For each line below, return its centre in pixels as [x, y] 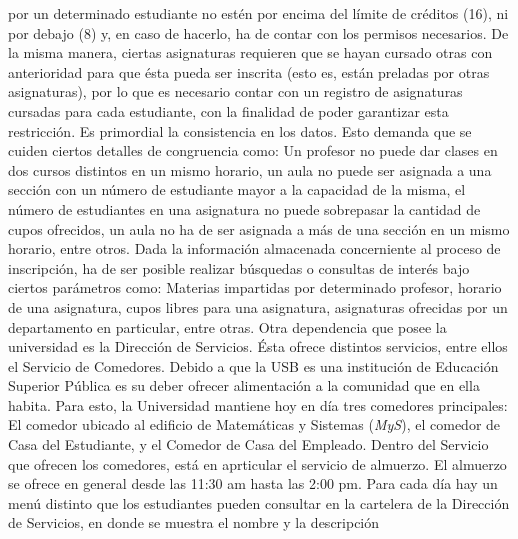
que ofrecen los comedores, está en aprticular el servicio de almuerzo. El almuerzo [257, 463]
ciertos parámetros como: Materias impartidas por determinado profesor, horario [255, 287]
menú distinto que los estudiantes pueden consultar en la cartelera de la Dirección [259, 502]
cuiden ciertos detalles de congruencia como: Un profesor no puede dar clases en [253, 150]
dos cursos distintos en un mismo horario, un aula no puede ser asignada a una [250, 169]
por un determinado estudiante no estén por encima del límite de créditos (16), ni [258, 13]
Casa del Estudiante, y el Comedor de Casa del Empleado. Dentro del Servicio [248, 444]
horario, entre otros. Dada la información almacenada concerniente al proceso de [254, 248]
